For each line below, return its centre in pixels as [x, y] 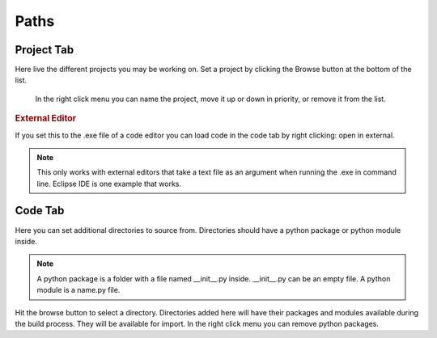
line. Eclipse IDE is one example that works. [109, 184]
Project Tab [45, 50]
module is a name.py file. [78, 290]
